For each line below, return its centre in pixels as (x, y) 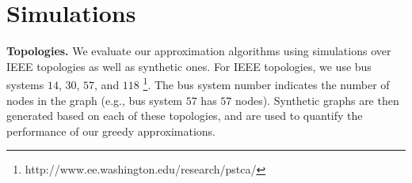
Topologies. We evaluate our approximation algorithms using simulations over (199, 51)
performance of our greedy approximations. (111, 131)
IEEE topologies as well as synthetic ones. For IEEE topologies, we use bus (189, 66)
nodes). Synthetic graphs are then (317, 100)
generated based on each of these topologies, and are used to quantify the (185, 116)
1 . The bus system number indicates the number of (266, 83)
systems (25, 84)
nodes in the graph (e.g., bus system (95, 100)
